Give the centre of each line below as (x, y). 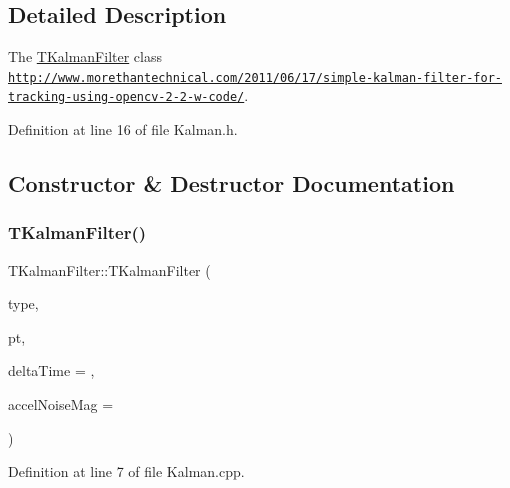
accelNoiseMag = (61, 404)
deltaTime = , (51, 370)
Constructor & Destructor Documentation (231, 183)
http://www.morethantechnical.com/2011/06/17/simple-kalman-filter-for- (255, 77)
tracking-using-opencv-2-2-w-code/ (126, 97)
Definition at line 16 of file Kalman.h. (123, 129)
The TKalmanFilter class (85, 56)
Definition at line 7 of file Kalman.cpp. (126, 471)
